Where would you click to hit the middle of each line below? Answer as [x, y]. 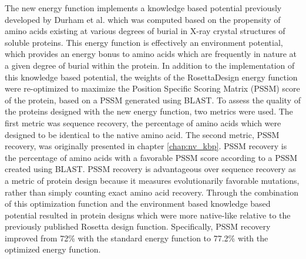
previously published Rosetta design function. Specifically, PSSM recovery [138, 226]
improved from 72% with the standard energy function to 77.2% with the [137, 238]
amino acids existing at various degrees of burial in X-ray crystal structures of [145, 31]
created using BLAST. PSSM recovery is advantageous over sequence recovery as [150, 169]
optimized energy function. [53, 249]
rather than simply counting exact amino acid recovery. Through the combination [152, 192]
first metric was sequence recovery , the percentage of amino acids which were [143, 122]
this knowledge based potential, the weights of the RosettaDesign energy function [151, 77]
